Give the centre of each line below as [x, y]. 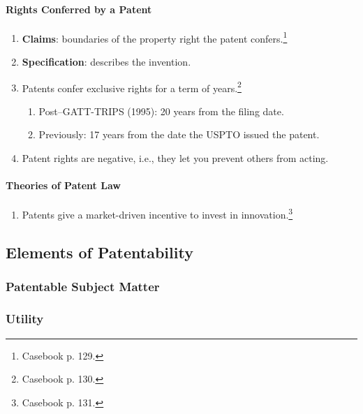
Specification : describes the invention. [106, 62]
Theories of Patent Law [63, 185]
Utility [25, 319]
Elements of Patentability [99, 252]
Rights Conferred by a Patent [79, 9]
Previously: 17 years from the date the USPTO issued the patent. [179, 134]
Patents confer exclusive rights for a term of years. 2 [132, 87]
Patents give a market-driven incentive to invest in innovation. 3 [157, 214]
